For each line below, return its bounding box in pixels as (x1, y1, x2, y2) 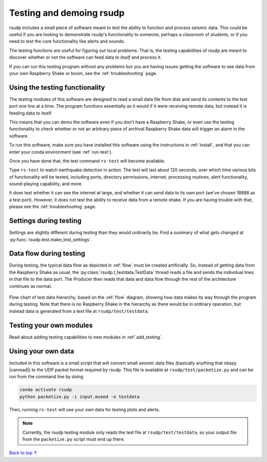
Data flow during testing (9, 249, 86, 258)
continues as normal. (9, 283, 52, 289)
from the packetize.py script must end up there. (22, 436, 125, 442)
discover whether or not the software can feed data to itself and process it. (9, 54, 162, 60)
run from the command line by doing (9, 374, 84, 380)
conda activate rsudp (19, 387, 72, 392)
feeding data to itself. (9, 110, 52, 116)
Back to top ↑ (9, 450, 38, 456)
